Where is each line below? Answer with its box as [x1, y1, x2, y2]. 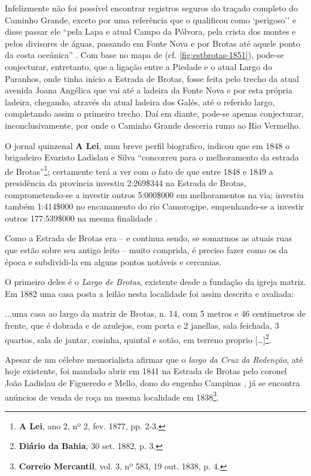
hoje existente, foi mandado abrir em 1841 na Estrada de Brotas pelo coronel [5, 365, 287, 377]
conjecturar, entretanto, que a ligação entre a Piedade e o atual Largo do [5, 60, 272, 72]
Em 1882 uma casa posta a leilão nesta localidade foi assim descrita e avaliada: [5, 287, 294, 299]
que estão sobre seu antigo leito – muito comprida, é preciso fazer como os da [5, 243, 288, 256]
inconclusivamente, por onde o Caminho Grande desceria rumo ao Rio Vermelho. [5, 119, 301, 131]
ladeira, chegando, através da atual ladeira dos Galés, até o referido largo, [5, 95, 275, 108]
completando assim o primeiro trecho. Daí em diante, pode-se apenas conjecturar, [5, 107, 304, 120]
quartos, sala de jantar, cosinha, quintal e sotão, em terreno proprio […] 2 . [5, 331, 272, 345]
